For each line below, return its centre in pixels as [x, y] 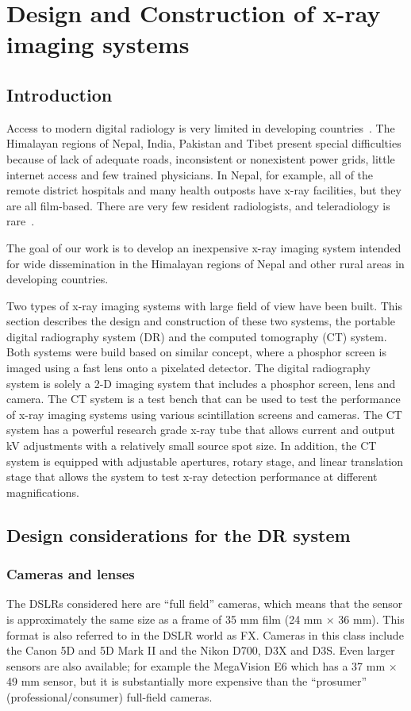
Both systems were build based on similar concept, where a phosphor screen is [196, 352]
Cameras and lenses [71, 574]
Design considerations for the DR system [179, 534]
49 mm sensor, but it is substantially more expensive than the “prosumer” [187, 681]
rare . [21, 221]
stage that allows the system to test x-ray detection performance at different [192, 477]
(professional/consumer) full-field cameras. [109, 696]
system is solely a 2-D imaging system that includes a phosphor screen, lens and [201, 383]
